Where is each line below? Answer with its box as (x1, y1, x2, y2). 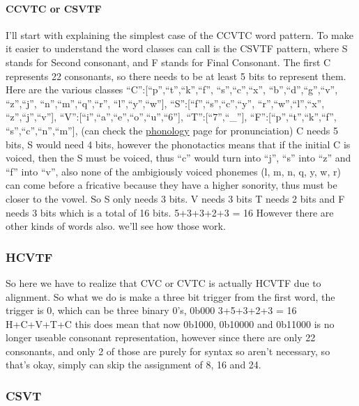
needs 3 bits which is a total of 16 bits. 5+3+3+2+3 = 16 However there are (6, 205, 334, 219)
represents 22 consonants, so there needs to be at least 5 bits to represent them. (6, 68, 346, 83)
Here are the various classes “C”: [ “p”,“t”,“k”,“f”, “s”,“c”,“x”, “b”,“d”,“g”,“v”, (6, 82, 338, 97)
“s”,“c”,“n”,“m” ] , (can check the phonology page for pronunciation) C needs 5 (6, 123, 339, 137)
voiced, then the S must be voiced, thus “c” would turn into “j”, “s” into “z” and (6, 150, 351, 165)
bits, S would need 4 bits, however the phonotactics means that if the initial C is (6, 136, 351, 151)
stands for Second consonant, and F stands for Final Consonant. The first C (6, 54, 331, 69)
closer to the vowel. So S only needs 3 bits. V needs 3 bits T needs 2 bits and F (6, 191, 345, 205)
